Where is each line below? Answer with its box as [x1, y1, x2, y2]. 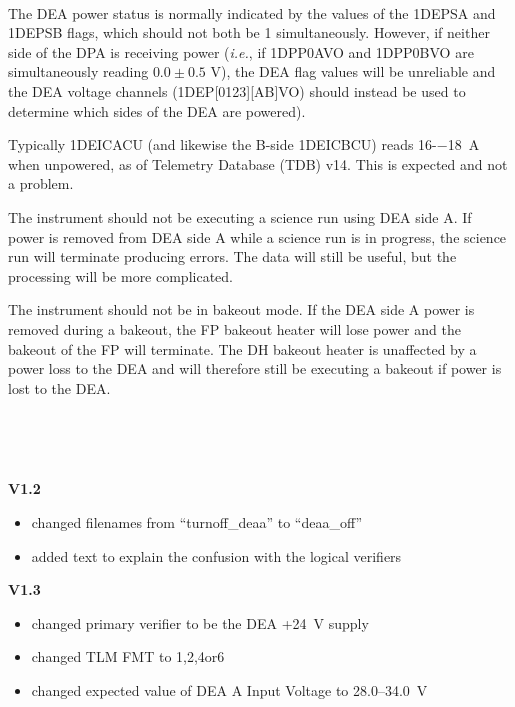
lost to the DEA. [8, 377, 111, 398]
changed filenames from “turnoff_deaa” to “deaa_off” [31, 512, 363, 533]
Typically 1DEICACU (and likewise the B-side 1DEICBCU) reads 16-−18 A [8, 134, 480, 155]
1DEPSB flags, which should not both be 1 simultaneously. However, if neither [8, 22, 490, 43]
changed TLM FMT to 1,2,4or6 [31, 646, 225, 667]
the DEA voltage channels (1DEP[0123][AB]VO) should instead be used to [8, 80, 466, 101]
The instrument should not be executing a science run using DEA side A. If [8, 206, 472, 227]
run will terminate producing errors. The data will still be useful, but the [8, 246, 457, 267]
